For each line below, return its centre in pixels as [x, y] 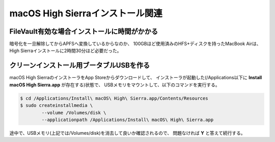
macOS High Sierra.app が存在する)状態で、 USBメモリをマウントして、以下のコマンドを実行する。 [115, 85]
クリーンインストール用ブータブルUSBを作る [80, 66]
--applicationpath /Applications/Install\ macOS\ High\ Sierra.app [128, 120]
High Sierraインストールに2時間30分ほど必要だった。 [65, 51]
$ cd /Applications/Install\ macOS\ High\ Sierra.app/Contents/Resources [114, 98]
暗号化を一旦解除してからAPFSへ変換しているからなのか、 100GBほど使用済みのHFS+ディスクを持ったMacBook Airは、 [135, 44]
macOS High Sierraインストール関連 [86, 13]
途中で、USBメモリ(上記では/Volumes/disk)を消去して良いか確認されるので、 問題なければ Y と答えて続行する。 [127, 133]
